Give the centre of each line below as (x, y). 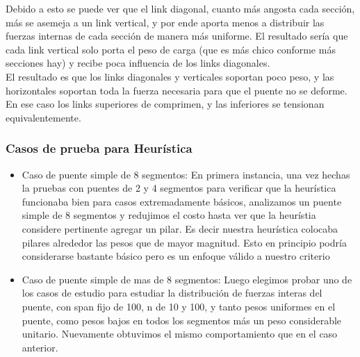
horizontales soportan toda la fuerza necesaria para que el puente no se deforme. (177, 90)
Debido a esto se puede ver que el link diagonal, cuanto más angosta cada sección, (180, 8)
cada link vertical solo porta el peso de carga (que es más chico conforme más (171, 49)
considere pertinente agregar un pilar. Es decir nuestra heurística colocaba (180, 228)
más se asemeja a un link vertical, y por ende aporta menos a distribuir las (165, 22)
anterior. (40, 347)
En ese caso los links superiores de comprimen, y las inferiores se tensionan (165, 104)
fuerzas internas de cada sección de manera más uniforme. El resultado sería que (177, 36)
